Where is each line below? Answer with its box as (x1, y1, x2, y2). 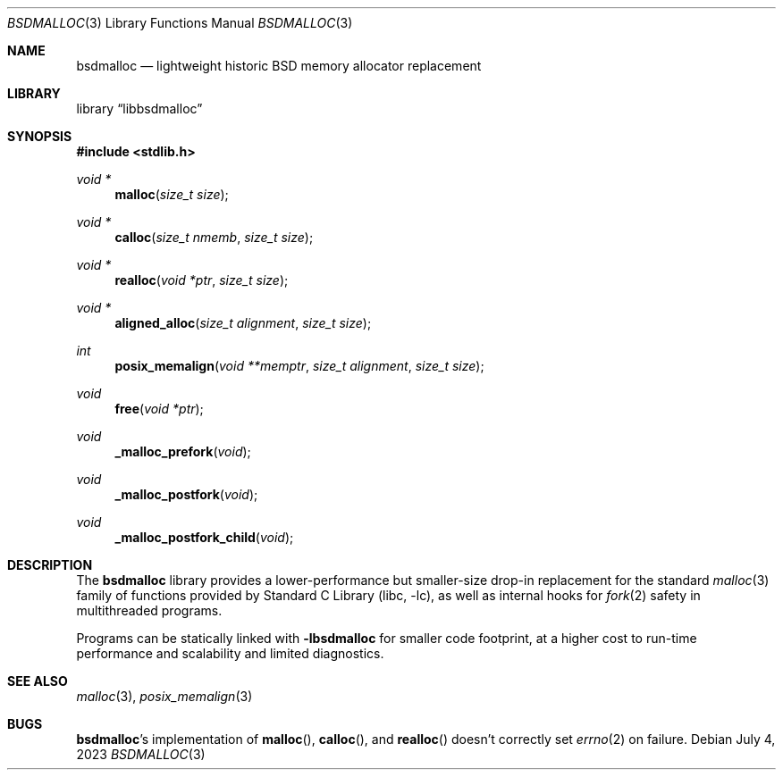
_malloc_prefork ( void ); (114, 444, 251, 459)
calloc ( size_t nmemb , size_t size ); (114, 230, 314, 245)
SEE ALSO (7, 673, 68, 689)
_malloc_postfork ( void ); (114, 487, 258, 502)
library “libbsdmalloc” (76, 101, 203, 116)
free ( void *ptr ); (114, 401, 204, 416)
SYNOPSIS (7, 129, 72, 144)
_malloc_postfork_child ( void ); (114, 530, 294, 545)
